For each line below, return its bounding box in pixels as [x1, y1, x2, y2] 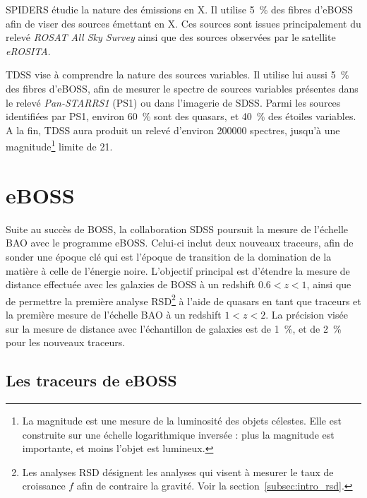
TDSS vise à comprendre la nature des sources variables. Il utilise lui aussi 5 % [6, 67, 349, 82]
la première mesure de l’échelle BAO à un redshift [6, 307, 222, 321]
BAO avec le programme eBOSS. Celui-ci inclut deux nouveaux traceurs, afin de [6, 235, 354, 250]
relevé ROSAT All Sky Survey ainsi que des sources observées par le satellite [6, 30, 336, 45]
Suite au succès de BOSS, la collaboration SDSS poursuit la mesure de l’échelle [6, 221, 348, 236]
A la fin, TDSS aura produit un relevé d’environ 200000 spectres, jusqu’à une [6, 122, 340, 137]
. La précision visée [265, 307, 348, 321]
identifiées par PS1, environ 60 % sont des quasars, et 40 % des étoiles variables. [6, 109, 356, 124]
